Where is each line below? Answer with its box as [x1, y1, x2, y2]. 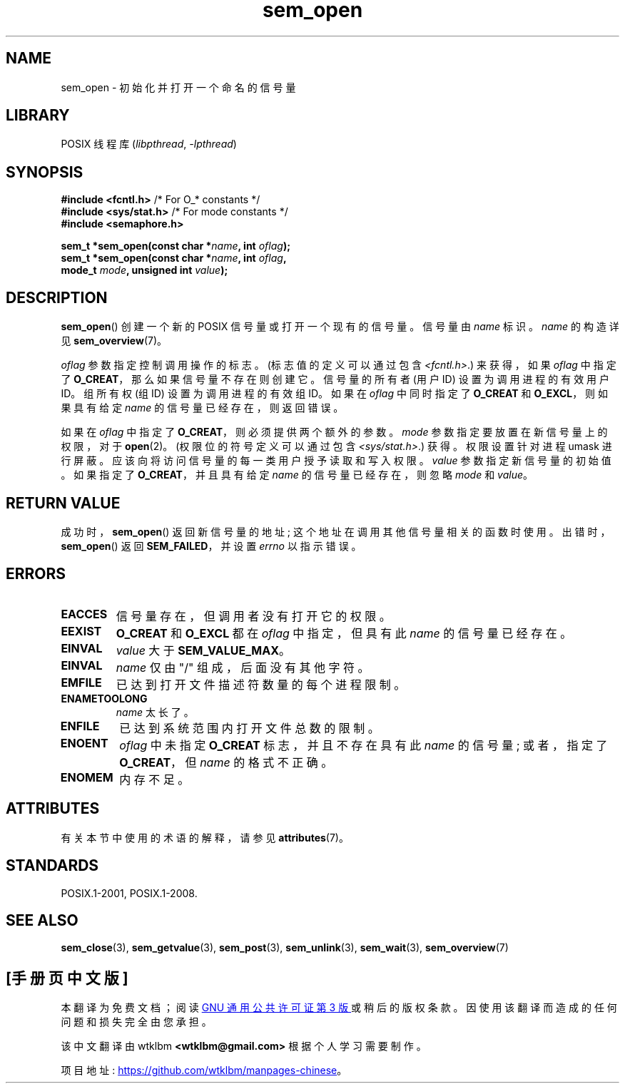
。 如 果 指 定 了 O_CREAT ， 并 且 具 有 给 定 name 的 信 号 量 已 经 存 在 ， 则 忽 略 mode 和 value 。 [61, 469, 534, 481]
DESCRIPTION [6, 288, 108, 307]
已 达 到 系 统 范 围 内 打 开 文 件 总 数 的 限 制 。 [119, 720, 380, 735]
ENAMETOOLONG [61, 692, 148, 705]
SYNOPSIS [6, 163, 83, 181]
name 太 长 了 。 [116, 705, 194, 718]
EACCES [61, 606, 108, 621]
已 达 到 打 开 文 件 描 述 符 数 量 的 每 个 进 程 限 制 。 [116, 677, 406, 692]
